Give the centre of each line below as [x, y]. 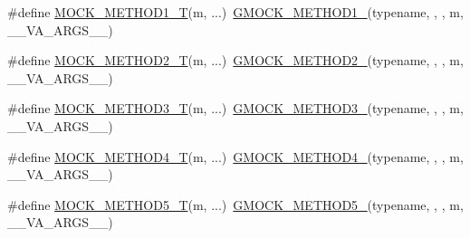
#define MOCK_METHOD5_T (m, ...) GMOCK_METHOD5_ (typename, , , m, [235, 204]
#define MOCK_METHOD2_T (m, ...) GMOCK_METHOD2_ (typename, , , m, [235, 60]
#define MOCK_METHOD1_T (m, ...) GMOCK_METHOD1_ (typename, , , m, [235, 12]
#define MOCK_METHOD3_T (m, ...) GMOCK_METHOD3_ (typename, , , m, [235, 108]
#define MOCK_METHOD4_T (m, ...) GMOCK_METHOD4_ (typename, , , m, [235, 156]
